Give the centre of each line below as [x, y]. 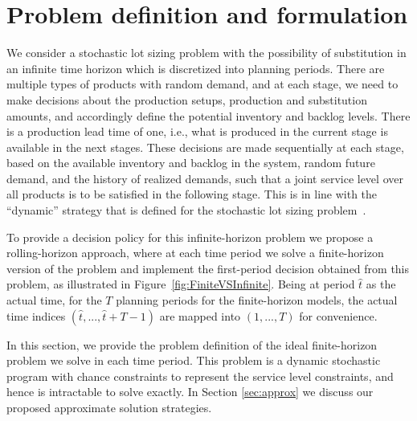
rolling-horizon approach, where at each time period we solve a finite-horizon [195, 253]
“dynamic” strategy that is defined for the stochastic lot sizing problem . [186, 210]
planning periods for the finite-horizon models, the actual [257, 300]
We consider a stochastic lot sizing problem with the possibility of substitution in [206, 53]
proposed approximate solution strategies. [109, 407]
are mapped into [200, 315]
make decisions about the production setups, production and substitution [187, 99]
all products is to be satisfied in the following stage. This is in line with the [192, 194]
